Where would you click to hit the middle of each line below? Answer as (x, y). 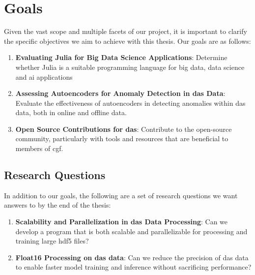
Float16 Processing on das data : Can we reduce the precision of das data (132, 257)
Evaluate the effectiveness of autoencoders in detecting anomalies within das (130, 103)
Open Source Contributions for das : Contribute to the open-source (124, 129)
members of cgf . (39, 148)
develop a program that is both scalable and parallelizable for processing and (131, 231)
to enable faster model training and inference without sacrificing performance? (133, 267)
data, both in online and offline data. (71, 112)
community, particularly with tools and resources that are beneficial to (122, 138)
